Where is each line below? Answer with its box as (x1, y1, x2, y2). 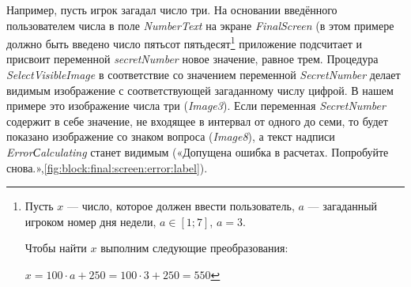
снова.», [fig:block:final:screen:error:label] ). (6, 159, 208, 176)
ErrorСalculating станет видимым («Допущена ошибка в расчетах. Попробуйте (6, 144, 389, 160)
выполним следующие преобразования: (100, 240, 288, 256)
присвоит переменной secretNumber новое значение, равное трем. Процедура (6, 51, 379, 67)
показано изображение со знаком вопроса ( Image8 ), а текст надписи (6, 128, 335, 145)
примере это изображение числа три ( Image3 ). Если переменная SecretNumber (6, 97, 386, 114)
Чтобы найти (25, 240, 87, 256)
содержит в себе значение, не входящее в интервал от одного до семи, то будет (6, 112, 388, 129)
